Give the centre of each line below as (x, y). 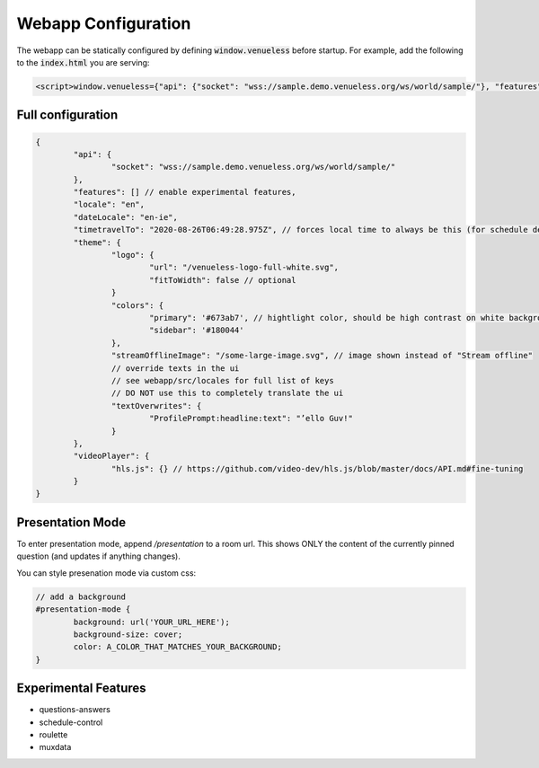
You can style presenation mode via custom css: (106, 573)
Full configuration (67, 115)
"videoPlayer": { (111, 456)
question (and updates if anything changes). (99, 556)
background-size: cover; (128, 634)
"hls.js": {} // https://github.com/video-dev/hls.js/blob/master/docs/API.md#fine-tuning (317, 468)
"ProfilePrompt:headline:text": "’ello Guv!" (251, 419)
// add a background (80, 596)
